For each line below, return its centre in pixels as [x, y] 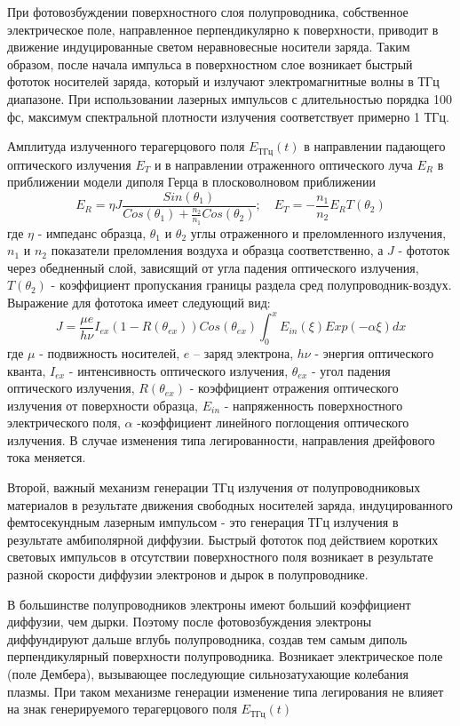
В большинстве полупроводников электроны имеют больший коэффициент [209, 604]
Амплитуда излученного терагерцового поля [126, 146]
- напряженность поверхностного [313, 405]
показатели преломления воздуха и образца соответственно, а [217, 250]
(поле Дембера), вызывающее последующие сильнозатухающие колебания [208, 674]
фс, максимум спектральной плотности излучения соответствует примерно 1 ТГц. [228, 116]
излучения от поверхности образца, [103, 405]
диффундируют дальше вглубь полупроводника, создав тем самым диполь [207, 638]
